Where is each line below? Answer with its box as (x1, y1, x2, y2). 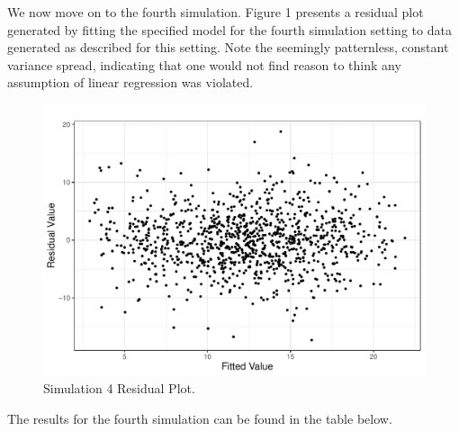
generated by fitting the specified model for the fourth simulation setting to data (7, 20, 452, 39)
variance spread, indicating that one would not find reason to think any (7, 55, 401, 74)
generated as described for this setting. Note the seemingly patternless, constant (7, 38, 449, 57)
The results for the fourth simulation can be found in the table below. (7, 409, 392, 427)
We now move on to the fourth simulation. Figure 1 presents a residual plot (7, 3, 424, 21)
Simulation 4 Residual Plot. (43, 379, 195, 398)
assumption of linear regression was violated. (7, 73, 254, 92)
